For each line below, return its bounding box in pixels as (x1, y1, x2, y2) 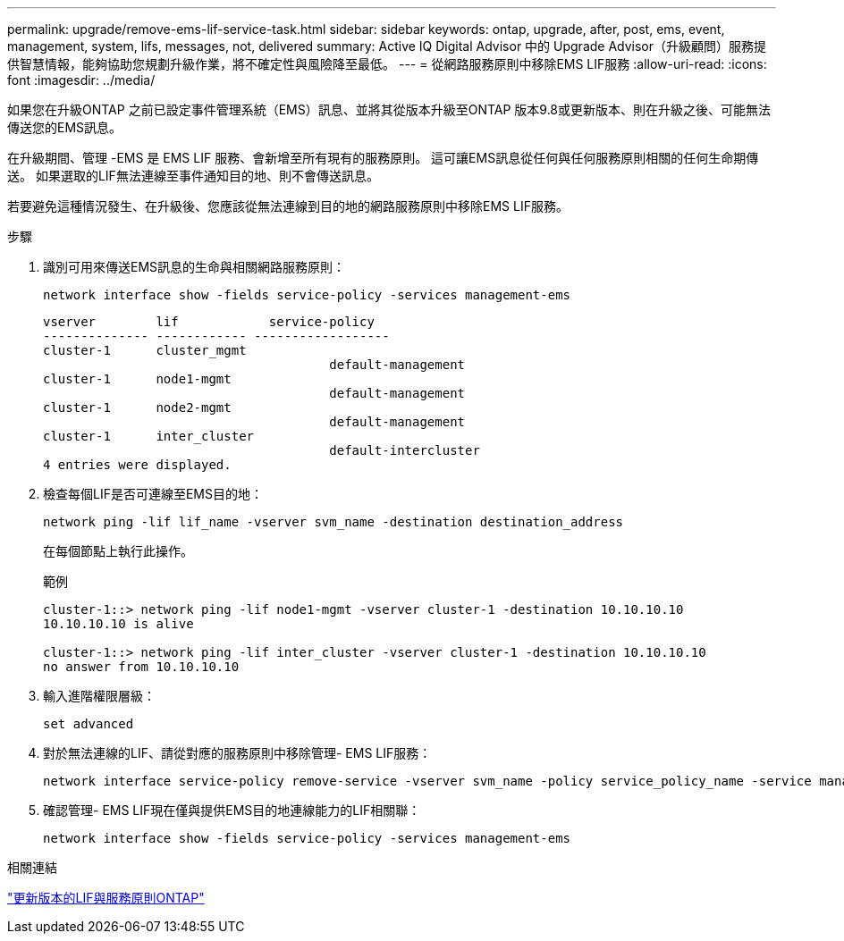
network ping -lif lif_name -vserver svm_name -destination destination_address (43, 515, 624, 529)
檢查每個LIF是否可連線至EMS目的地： (43, 486, 263, 501)
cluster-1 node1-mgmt (43, 372, 232, 386)
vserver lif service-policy (43, 315, 375, 329)
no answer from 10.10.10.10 (43, 660, 240, 674)
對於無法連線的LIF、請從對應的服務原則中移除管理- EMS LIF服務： (43, 745, 432, 760)
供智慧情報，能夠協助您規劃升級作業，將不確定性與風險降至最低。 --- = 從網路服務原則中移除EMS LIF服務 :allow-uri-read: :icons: (7, 56, 767, 71)
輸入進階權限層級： (43, 688, 156, 703)
